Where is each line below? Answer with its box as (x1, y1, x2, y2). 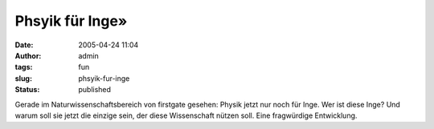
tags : (14, 62, 33, 72)
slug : (14, 73, 32, 83)
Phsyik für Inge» (14, 12, 128, 30)
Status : (14, 85, 40, 95)
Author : (14, 50, 42, 60)
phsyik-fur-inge (78, 73, 130, 83)
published (78, 85, 112, 95)
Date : (14, 40, 34, 50)
